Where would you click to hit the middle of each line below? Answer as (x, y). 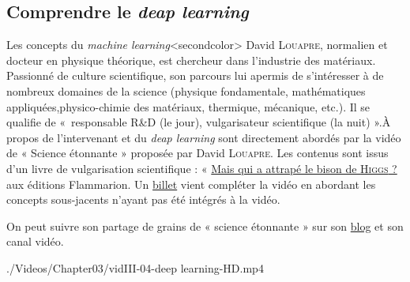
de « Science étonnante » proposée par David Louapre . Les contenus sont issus (197, 153)
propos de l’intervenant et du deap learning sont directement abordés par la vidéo (204, 137)
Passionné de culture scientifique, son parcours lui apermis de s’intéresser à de (195, 75)
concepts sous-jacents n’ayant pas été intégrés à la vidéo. (143, 199)
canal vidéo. (35, 241)
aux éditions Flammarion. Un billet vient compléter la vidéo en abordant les (191, 184)
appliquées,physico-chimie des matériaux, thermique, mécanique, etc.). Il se (188, 106)
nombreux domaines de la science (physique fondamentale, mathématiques (186, 90)
